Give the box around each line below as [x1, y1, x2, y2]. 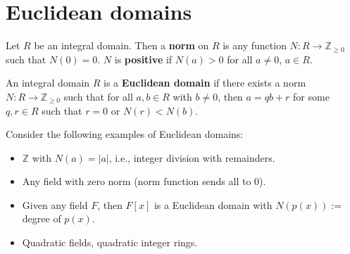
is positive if [114, 51, 173, 66]
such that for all [63, 89, 133, 103]
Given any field [22, 197, 88, 212]
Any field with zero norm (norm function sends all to [22, 174, 251, 189]
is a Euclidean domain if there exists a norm [104, 75, 306, 90]
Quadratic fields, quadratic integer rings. [22, 235, 198, 250]
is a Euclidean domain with [154, 197, 273, 212]
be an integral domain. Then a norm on [34, 38, 209, 53]
